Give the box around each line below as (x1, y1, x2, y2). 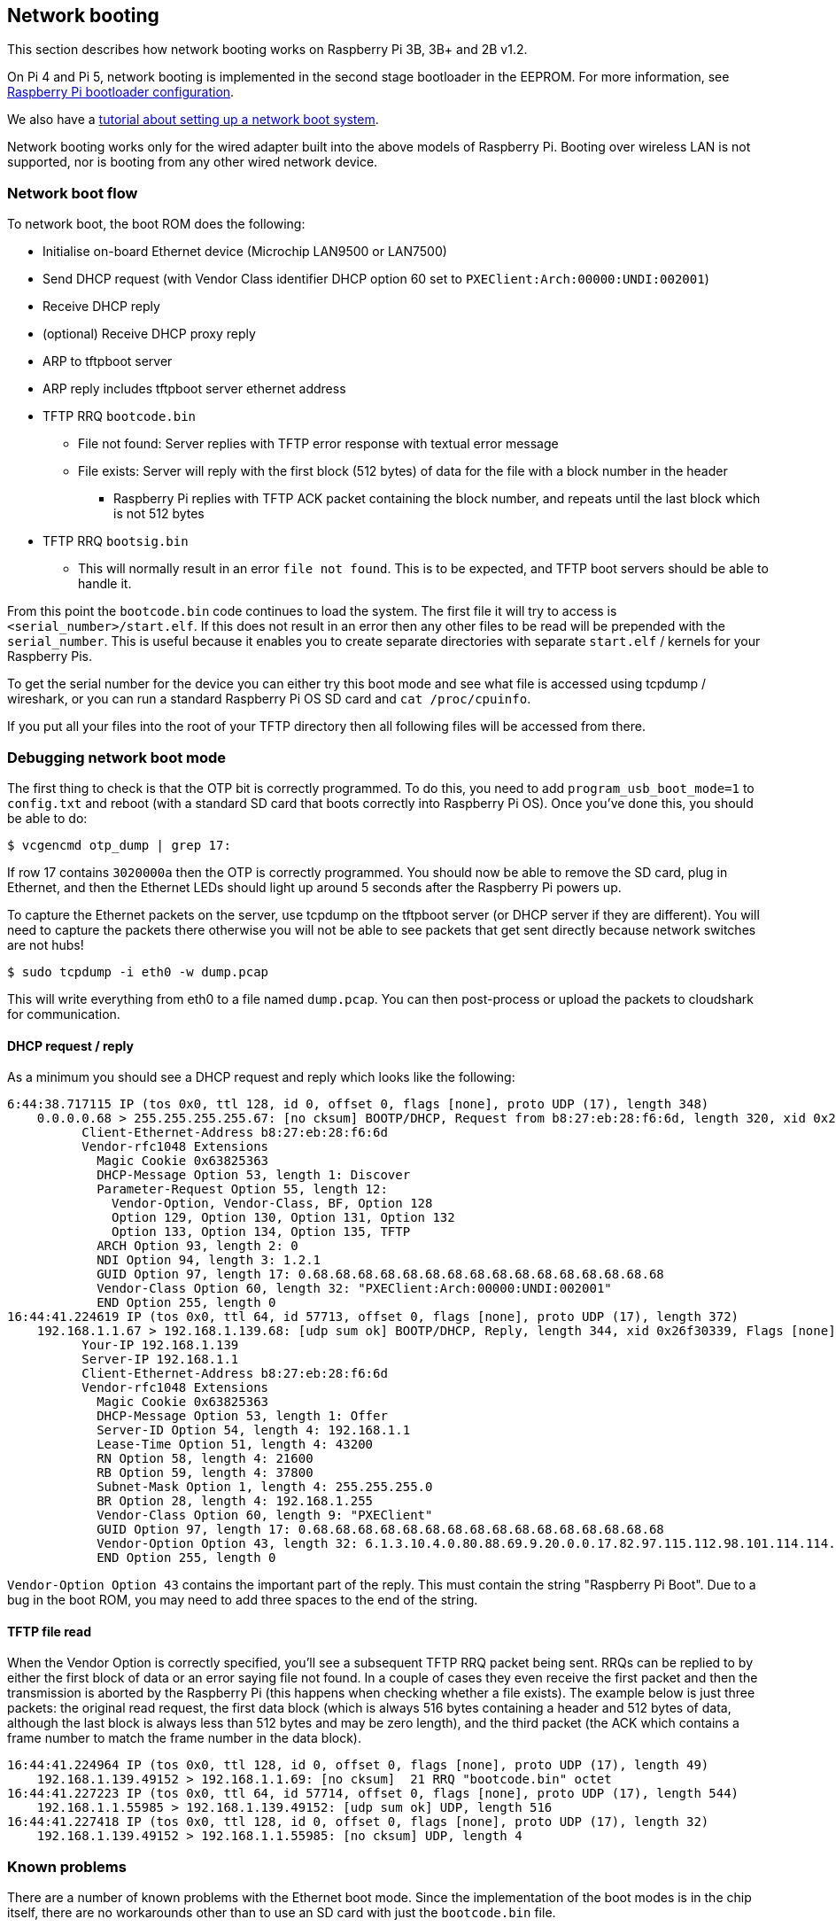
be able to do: (7, 810, 88, 826)
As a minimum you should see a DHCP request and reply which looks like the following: (7, 1069, 515, 1085)
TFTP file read (7, 1623, 92, 1639)
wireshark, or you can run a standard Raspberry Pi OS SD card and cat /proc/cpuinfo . (7, 691, 531, 707)
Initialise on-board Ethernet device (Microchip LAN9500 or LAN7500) (43, 244, 447, 260)
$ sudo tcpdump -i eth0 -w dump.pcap (7, 964, 269, 979)
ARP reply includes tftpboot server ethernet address (43, 381, 346, 397)
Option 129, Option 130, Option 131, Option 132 (112, 1210, 455, 1225)
